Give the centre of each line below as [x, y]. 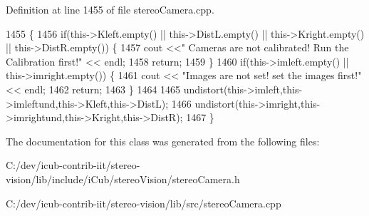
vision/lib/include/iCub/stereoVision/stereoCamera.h [123, 179]
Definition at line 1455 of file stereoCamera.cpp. [110, 9]
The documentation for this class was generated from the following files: [163, 141]
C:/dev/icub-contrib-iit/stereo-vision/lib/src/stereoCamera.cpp [144, 203]
